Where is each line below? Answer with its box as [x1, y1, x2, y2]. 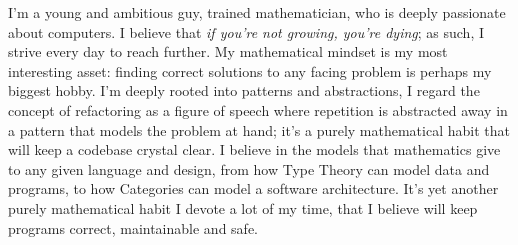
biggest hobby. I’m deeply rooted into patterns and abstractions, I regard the [8, 80, 480, 101]
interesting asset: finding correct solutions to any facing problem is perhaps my [8, 60, 492, 81]
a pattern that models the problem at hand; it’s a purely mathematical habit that [8, 119, 510, 140]
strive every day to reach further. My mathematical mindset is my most [8, 41, 448, 62]
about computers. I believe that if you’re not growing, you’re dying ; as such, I [8, 21, 485, 42]
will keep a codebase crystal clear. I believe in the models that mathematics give [8, 139, 501, 160]
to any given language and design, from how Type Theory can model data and [8, 158, 490, 179]
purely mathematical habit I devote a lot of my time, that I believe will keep [8, 197, 478, 218]
